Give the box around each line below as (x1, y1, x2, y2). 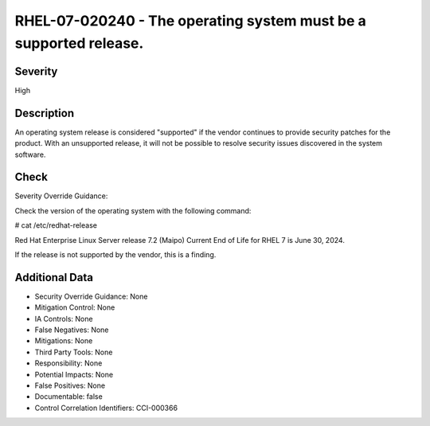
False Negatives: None (34, 325, 109, 334)
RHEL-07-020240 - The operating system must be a (14, 12, 366, 29)
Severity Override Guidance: (14, 191, 108, 201)
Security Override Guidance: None (34, 291, 148, 301)
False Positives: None (34, 381, 106, 390)
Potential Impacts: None (34, 369, 114, 379)
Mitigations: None (34, 336, 93, 346)
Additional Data (14, 271, 93, 284)
